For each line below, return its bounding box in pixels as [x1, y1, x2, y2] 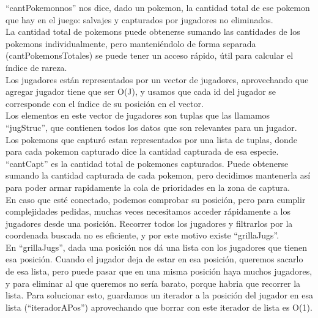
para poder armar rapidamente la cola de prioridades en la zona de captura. [6, 180, 290, 193]
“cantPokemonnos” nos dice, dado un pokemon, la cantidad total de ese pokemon [6, 1, 310, 13]
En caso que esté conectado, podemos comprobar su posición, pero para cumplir [6, 193, 306, 205]
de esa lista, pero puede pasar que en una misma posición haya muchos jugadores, [6, 265, 312, 278]
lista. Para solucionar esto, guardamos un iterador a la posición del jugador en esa [6, 289, 313, 301]
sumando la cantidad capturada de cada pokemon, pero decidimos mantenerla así [6, 169, 311, 182]
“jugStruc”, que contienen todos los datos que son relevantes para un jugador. [6, 120, 297, 133]
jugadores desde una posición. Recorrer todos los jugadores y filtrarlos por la [6, 216, 293, 229]
